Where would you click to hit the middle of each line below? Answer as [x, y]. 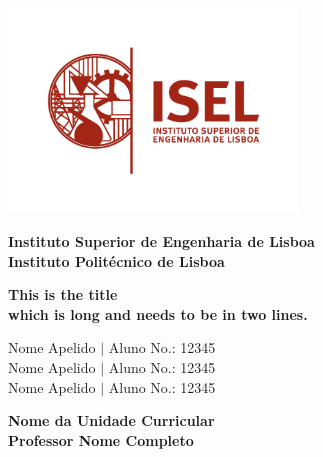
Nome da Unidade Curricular [111, 420]
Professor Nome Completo [101, 439]
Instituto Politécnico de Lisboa [116, 260]
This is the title [63, 294]
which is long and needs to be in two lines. [158, 313]
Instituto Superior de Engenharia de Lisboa [161, 241]
